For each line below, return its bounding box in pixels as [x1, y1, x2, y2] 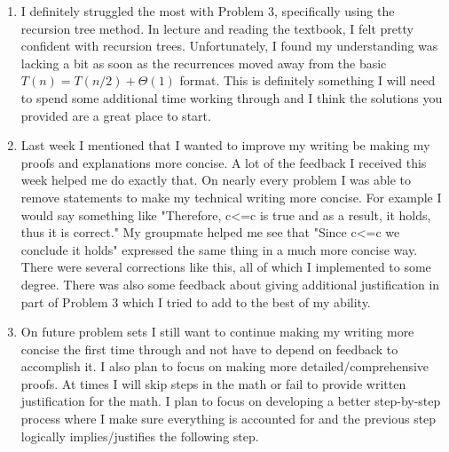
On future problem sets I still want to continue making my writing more [20, 322, 414, 341]
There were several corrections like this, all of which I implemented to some [20, 258, 431, 276]
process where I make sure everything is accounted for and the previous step [20, 409, 437, 428]
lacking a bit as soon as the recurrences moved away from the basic [20, 53, 387, 72]
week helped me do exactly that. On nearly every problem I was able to [20, 170, 412, 189]
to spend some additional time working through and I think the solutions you [20, 88, 443, 107]
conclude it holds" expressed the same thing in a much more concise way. [20, 240, 418, 258]
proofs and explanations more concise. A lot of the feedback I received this [20, 153, 427, 171]
